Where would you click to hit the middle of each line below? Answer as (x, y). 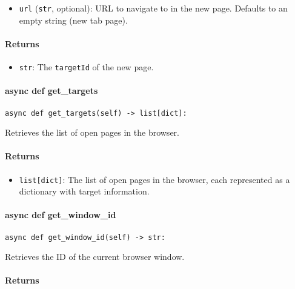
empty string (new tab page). (73, 20)
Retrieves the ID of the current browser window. (95, 257)
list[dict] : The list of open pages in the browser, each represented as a (154, 179)
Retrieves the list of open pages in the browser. (92, 132)
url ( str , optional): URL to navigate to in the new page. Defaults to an (153, 8)
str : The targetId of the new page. (86, 67)
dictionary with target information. (84, 191)
